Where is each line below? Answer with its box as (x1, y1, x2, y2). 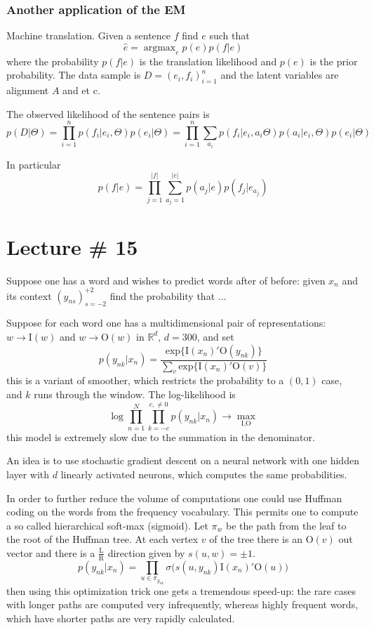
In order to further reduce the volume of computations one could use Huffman (6, 490, 342, 505)
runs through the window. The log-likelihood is (34, 387, 236, 401)
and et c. (62, 83, 100, 97)
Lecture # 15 (6, 232, 138, 261)
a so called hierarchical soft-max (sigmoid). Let (6, 518, 208, 532)
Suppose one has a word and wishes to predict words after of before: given (6, 273, 326, 287)
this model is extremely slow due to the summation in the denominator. (6, 429, 315, 444)
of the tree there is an (209, 532, 302, 546)
